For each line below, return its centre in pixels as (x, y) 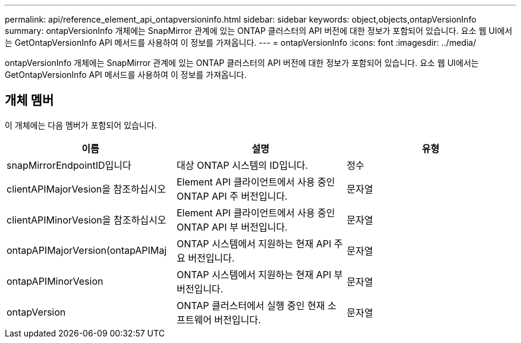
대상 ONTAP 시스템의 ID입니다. (242, 165)
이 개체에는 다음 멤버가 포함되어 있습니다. (81, 125)
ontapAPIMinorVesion (55, 281)
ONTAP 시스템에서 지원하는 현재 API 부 (260, 274)
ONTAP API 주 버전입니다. (232, 196)
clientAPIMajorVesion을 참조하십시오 (86, 189)
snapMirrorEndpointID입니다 (69, 165)
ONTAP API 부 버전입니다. (232, 227)
